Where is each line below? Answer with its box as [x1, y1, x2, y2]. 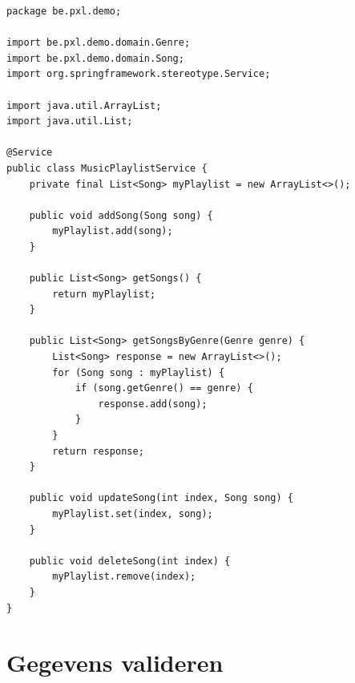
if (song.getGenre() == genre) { [75, 382, 253, 394]
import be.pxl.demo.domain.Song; [6, 52, 184, 64]
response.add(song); [98, 398, 208, 410]
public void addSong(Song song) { [29, 209, 213, 221]
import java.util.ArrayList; [6, 99, 162, 111]
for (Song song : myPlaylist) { [52, 366, 225, 378]
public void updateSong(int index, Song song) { [29, 492, 293, 504]
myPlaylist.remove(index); [52, 571, 196, 583]
